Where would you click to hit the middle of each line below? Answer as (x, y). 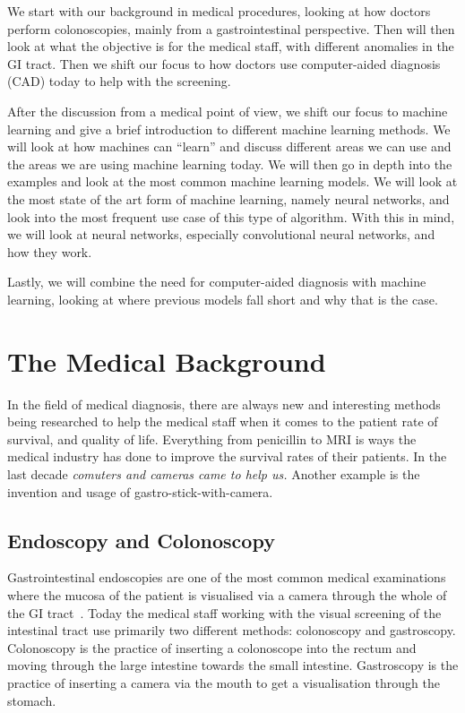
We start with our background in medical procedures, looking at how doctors (219, 11)
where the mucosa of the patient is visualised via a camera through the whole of (227, 594)
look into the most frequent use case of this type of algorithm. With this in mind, (231, 216)
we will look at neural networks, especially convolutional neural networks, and (221, 234)
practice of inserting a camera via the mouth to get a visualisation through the (224, 682)
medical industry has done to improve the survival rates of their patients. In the (227, 456)
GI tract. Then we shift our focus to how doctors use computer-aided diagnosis (224, 63)
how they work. (50, 251)
